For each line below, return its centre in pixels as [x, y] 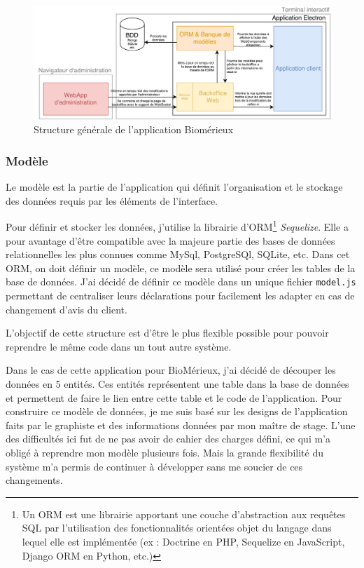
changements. [34, 480]
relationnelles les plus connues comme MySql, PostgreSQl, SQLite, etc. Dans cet [178, 254]
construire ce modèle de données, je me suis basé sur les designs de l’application [177, 411]
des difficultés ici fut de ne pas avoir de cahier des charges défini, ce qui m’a [168, 439]
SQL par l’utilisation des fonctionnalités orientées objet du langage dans [177, 528]
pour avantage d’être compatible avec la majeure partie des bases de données [170, 240]
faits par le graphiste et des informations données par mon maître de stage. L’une [181, 425]
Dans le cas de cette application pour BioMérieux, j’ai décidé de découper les [171, 370]
